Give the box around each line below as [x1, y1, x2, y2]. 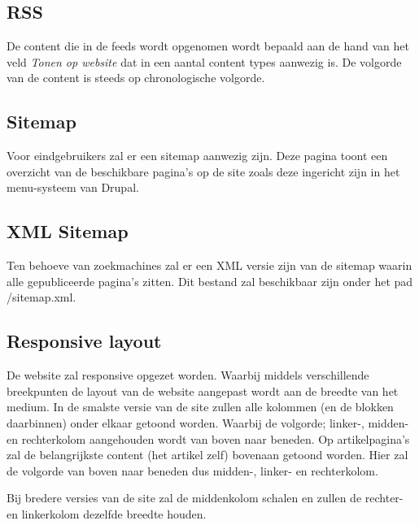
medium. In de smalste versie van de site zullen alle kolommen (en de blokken [7, 398, 394, 415]
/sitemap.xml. [7, 289, 76, 306]
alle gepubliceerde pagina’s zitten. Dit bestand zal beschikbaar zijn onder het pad [7, 272, 413, 289]
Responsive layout [7, 328, 162, 354]
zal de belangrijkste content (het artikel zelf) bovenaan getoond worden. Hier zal [7, 446, 408, 463]
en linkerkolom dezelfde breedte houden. [7, 505, 207, 522]
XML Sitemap [7, 219, 129, 244]
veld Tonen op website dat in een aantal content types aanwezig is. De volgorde [7, 53, 402, 70]
